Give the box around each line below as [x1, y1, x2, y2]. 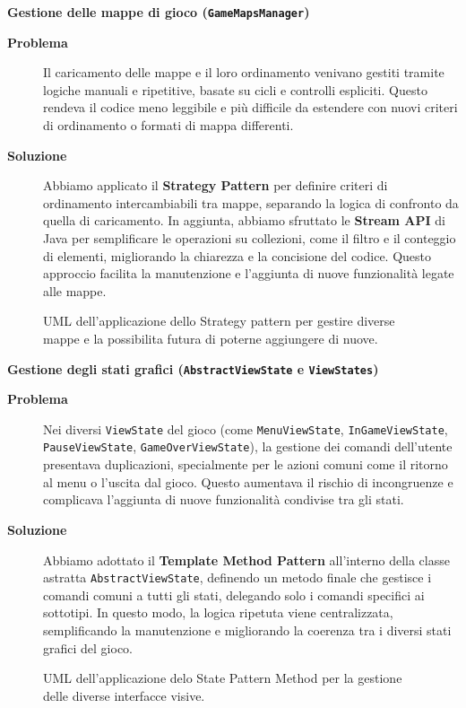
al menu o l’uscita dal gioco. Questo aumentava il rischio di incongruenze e [43, 472, 453, 491]
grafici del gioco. [43, 638, 133, 657]
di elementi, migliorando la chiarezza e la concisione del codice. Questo [43, 246, 432, 265]
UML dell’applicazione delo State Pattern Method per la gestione [43, 669, 402, 687]
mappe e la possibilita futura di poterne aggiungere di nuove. [43, 328, 378, 347]
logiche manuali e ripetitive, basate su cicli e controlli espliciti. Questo [43, 80, 427, 99]
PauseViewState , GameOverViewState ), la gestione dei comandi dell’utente [43, 437, 453, 456]
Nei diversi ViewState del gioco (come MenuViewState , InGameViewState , [43, 419, 448, 438]
